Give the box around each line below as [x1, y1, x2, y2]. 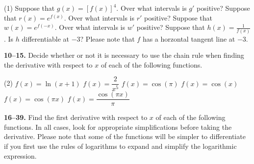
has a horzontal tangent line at [142, 33, 235, 44]
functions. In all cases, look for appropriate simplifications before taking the [4, 121, 232, 132]
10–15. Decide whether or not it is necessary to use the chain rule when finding [4, 50, 244, 60]
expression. [4, 150, 37, 161]
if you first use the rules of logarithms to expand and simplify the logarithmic [4, 141, 237, 151]
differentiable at [22, 33, 70, 44]
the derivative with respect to [4, 59, 93, 70]
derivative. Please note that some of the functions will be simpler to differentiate [4, 131, 246, 141]
